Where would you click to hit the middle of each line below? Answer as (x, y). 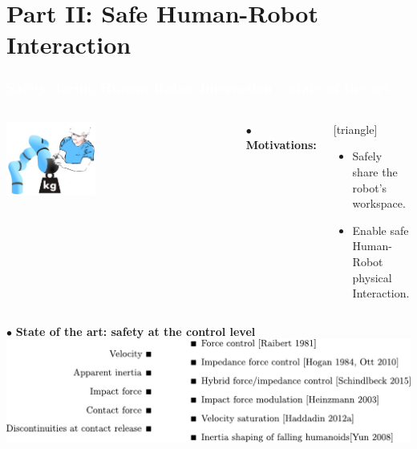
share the (375, 171)
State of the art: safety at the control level (136, 331)
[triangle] (355, 129)
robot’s (370, 187)
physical (372, 277)
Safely (367, 156)
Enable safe (381, 230)
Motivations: (281, 145)
